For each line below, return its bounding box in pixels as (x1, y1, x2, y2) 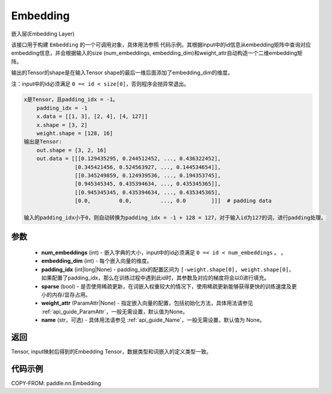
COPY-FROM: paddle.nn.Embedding (11, 380, 101, 387)
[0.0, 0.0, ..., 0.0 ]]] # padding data (74, 198, 272, 204)
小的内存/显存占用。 (41, 291, 92, 298)
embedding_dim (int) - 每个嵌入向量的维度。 (41, 257, 153, 264)
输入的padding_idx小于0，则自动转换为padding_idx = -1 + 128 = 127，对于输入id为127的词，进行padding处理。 (23, 214, 327, 221)
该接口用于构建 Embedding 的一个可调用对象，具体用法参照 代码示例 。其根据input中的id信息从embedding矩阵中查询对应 (11, 41, 312, 48)
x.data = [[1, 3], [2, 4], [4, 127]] (36, 113, 148, 120)
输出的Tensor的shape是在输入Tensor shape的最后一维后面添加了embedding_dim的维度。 (11, 69, 233, 77)
